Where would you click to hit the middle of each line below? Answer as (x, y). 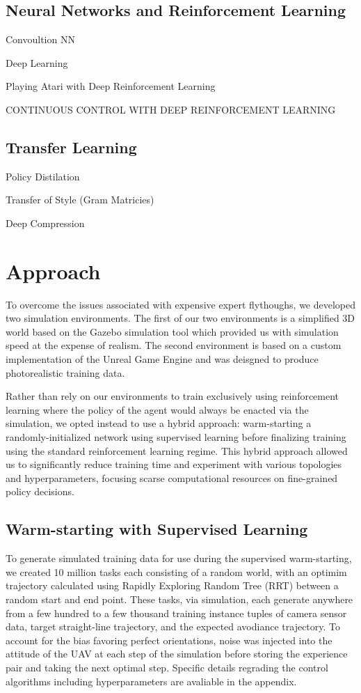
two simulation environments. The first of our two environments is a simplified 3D (180, 318)
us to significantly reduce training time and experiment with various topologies (174, 464)
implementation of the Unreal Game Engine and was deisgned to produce (162, 359)
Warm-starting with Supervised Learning (157, 529)
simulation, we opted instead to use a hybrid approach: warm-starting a (159, 423)
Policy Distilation (43, 176)
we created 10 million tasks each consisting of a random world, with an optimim (176, 571)
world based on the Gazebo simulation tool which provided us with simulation (172, 331)
